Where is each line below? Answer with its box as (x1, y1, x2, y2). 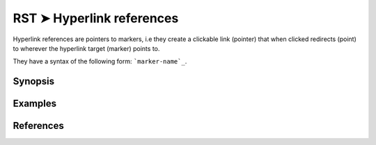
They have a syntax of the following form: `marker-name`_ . (13, 57, 187, 66)
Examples (13, 98, 57, 109)
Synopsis (13, 75, 55, 87)
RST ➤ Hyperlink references (13, 10, 179, 26)
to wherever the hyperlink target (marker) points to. (13, 44, 160, 52)
